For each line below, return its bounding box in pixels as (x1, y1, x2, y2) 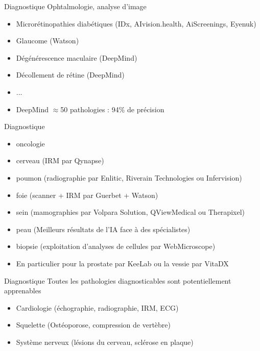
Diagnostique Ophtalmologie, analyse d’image (4, 1, 147, 11)
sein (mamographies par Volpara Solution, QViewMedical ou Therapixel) (16, 207, 245, 217)
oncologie (16, 138, 45, 148)
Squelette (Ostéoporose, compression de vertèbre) (16, 319, 171, 330)
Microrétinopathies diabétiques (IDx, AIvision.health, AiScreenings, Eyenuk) (16, 18, 256, 29)
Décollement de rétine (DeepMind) (16, 69, 125, 80)
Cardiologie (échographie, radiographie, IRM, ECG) (16, 302, 179, 313)
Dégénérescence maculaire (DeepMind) (16, 52, 137, 63)
